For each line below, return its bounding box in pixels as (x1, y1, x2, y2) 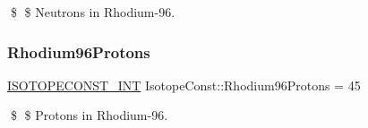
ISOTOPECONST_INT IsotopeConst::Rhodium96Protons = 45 (7, 75, 361, 94)
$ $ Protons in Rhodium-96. (10, 106, 168, 124)
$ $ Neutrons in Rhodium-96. (10, 3, 175, 21)
